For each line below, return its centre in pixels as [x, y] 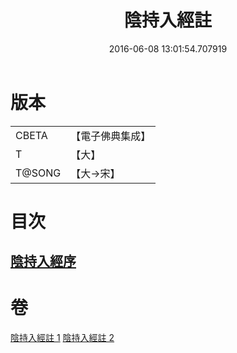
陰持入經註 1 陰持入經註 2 [62, 338]
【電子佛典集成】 [111, 136]
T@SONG [38, 173]
